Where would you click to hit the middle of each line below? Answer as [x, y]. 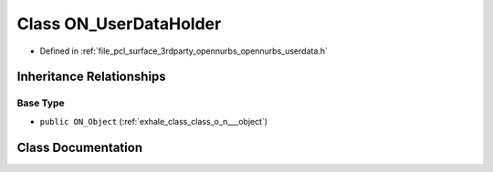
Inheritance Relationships [91, 77]
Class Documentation [80, 147]
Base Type [41, 103]
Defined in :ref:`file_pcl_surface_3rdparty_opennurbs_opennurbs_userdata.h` [184, 51]
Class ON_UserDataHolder [119, 24]
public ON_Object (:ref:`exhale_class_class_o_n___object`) [154, 121]
